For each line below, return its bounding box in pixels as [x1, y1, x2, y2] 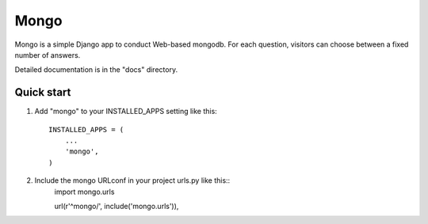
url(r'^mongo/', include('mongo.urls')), [54, 201, 179, 211]
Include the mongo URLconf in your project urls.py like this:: [34, 176, 231, 185]
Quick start [14, 85, 71, 99]
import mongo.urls [54, 187, 115, 196]
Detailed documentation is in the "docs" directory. [14, 65, 178, 74]
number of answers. [14, 50, 81, 59]
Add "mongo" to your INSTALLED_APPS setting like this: [34, 107, 217, 116]
